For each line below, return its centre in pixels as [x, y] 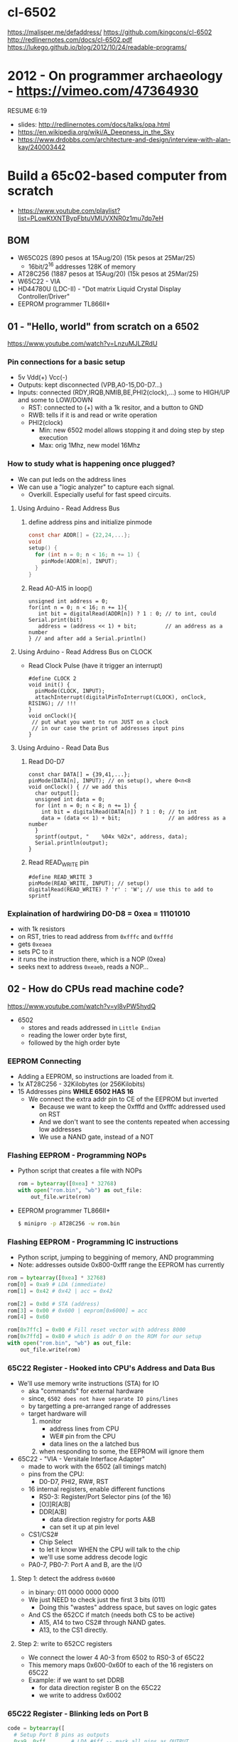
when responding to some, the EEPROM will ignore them [121, 1451]
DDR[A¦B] [53, 1512]
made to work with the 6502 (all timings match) [97, 1467]
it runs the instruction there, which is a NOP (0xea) [92, 959]
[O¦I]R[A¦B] [55, 1505]
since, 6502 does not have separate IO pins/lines [103, 1399]
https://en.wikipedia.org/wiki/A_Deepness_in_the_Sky [96, 131]
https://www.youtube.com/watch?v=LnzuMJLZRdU [82, 344]
